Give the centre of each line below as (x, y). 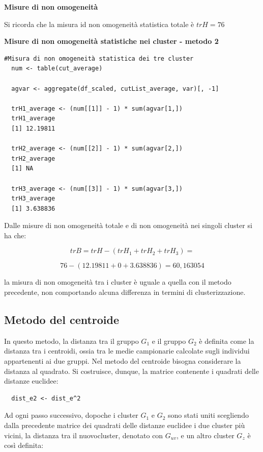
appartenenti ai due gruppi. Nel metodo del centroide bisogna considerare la (123, 361)
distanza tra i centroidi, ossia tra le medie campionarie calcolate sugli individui (127, 351)
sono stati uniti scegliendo (208, 415)
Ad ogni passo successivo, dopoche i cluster (71, 415)
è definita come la (227, 341)
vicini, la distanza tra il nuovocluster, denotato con (84, 435)
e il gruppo (169, 341)
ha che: (15, 235)
